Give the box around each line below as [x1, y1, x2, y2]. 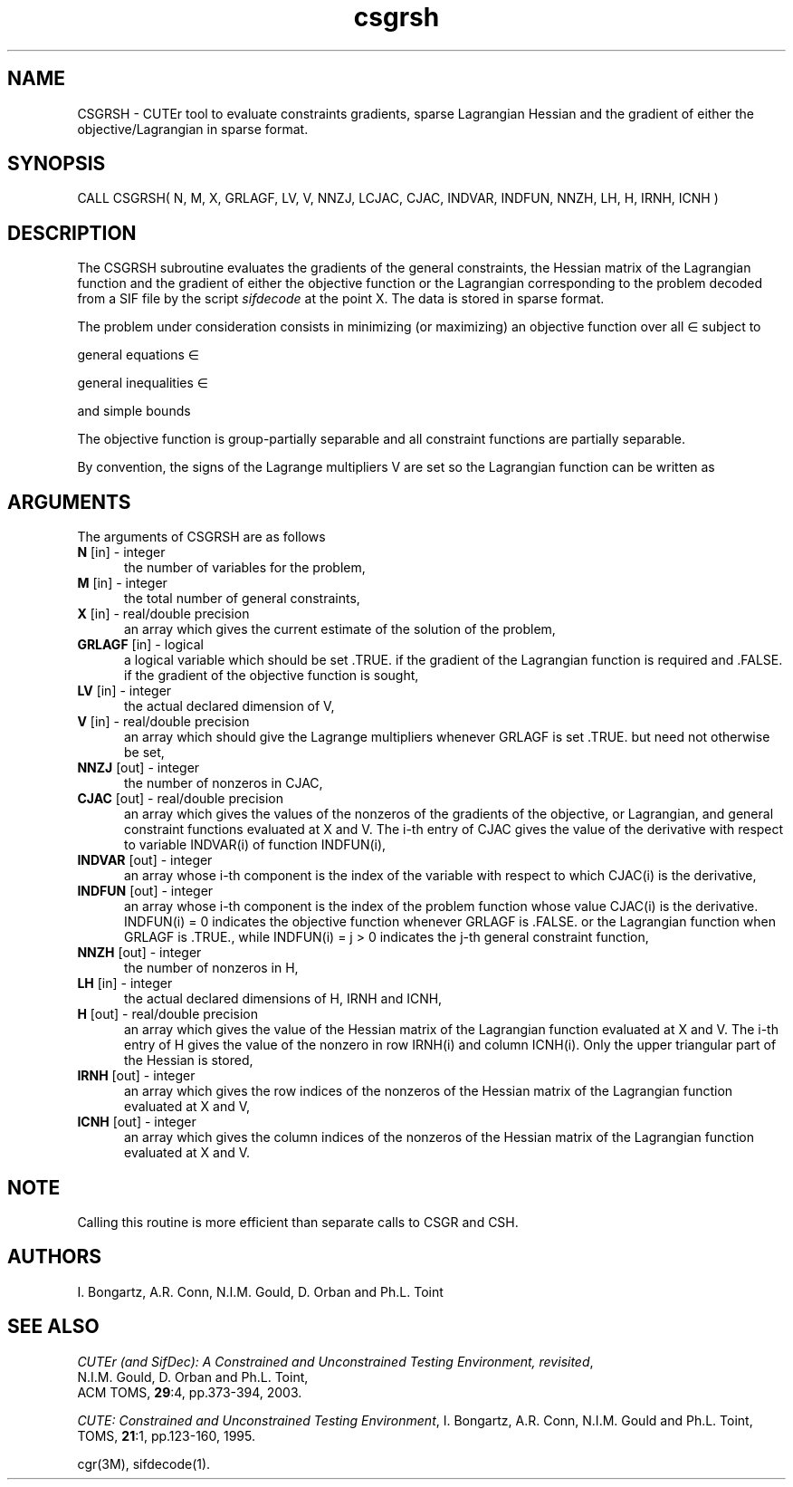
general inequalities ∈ [77, 375, 209, 391]
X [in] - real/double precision [77, 606, 250, 622]
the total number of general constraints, [124, 590, 360, 607]
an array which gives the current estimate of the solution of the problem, [124, 621, 556, 638]
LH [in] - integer [77, 975, 173, 992]
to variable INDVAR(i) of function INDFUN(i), [124, 837, 387, 853]
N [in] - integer [77, 544, 166, 561]
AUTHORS [7, 1245, 102, 1269]
